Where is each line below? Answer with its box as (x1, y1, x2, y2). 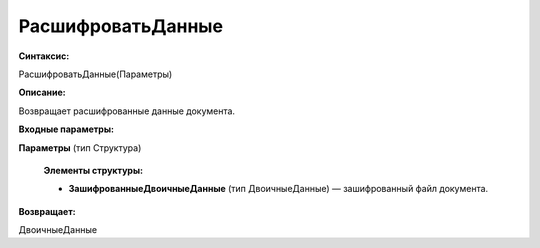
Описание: (18, 86, 67, 99)
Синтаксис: (18, 50, 70, 62)
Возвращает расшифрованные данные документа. (18, 105, 235, 117)
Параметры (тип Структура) (18, 141, 142, 154)
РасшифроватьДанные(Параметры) (18, 68, 173, 80)
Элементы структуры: (43, 164, 144, 176)
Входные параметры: (18, 123, 115, 135)
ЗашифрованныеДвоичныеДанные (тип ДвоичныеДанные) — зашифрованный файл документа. (68, 183, 489, 195)
